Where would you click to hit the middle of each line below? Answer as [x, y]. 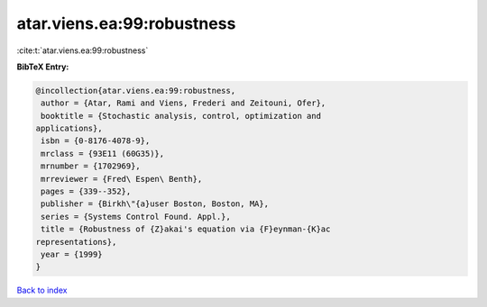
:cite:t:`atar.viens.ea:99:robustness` [83, 50]
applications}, [69, 129]
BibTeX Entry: [43, 67]
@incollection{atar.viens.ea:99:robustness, [136, 90]
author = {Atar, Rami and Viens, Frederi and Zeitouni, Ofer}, [184, 103]
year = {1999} [72, 254]
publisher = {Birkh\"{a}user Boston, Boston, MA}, [155, 204]
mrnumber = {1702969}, [91, 166]
